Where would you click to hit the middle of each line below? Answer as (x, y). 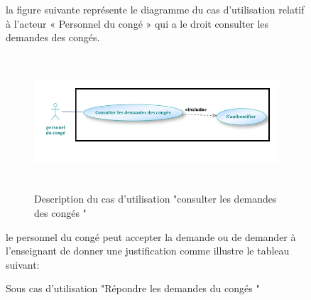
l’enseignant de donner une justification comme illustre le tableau (148, 251)
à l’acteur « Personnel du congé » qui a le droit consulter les (137, 23)
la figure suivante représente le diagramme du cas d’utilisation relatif (155, 9)
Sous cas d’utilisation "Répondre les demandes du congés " (133, 288)
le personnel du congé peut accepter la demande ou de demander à (151, 236)
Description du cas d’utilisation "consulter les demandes (155, 199)
